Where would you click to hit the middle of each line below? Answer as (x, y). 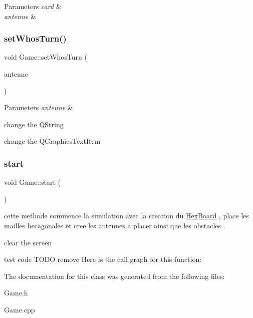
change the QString (34, 124)
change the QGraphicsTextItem (52, 141)
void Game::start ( (32, 182)
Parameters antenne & (39, 107)
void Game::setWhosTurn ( (46, 57)
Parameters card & (33, 6)
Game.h (16, 293)
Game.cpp (20, 309)
